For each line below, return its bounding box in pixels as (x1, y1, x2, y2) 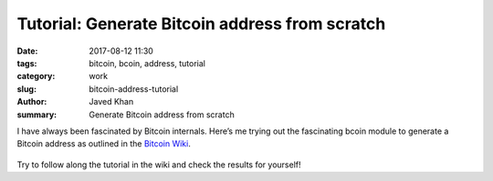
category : (16, 71, 56, 82)
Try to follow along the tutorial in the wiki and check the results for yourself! (16, 159, 301, 170)
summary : (16, 109, 58, 120)
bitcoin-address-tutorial (89, 83, 179, 95)
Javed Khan (89, 96, 134, 107)
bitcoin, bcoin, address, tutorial (89, 57, 205, 68)
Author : (16, 96, 47, 107)
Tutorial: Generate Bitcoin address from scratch (16, 14, 386, 34)
